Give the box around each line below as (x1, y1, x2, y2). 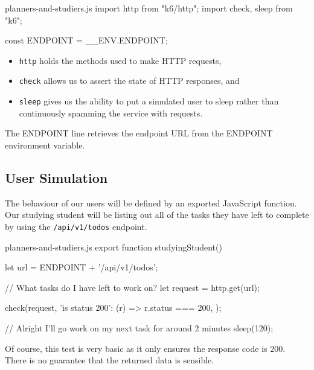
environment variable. (5, 138, 85, 151)
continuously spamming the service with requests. (19, 106, 203, 119)
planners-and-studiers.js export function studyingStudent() (5, 240, 222, 253)
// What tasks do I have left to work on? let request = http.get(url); (5, 281, 260, 293)
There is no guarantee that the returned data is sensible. (5, 354, 214, 366)
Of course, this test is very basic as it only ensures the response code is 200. (5, 342, 286, 354)
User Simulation (5, 168, 108, 187)
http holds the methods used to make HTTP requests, (19, 54, 222, 66)
